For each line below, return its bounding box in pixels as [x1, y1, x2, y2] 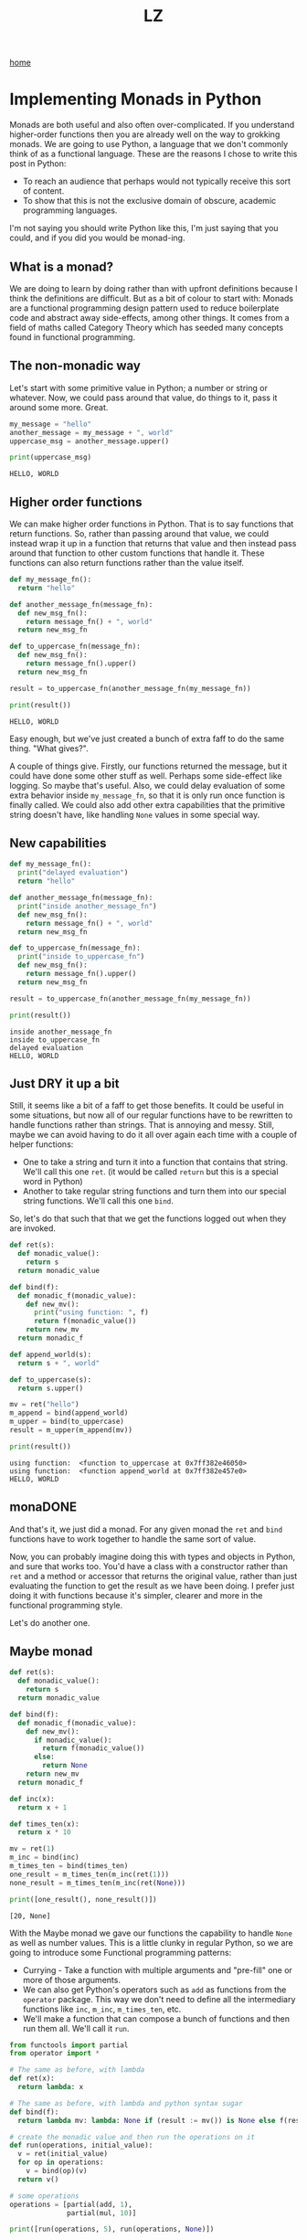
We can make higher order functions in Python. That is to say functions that [9, 518, 294, 530]
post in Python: [9, 158, 67, 169]
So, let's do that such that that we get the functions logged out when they [9, 1213, 287, 1225]
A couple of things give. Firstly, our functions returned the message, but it [9, 760, 288, 771]
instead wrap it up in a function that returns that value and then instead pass [9, 538, 297, 549]
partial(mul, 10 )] [67, 2208, 137, 2217]
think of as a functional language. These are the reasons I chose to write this [9, 148, 298, 160]
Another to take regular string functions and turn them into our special [22, 1185, 287, 1197]
